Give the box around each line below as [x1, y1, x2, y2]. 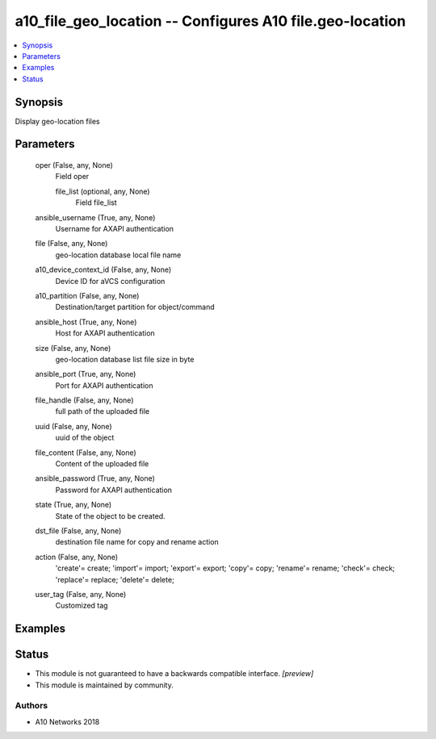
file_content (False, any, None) [35, 448, 136, 457]
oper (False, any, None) [35, 161, 113, 170]
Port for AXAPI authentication [55, 380, 153, 390]
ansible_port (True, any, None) [35, 369, 136, 379]
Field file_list [75, 198, 117, 207]
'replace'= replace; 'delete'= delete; [55, 574, 175, 584]
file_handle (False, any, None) [35, 395, 134, 405]
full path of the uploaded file [55, 407, 150, 416]
